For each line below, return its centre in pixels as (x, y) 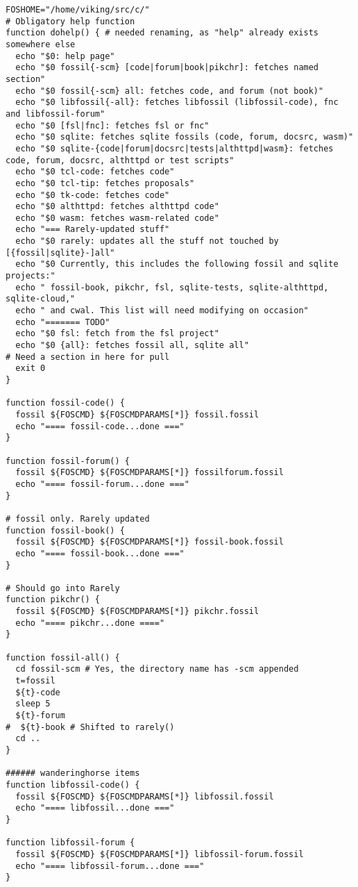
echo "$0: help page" (65, 56)
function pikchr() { (53, 600)
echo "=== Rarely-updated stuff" (93, 230)
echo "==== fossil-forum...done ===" (102, 484)
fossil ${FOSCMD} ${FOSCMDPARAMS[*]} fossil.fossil (137, 414)
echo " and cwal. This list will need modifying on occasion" (162, 311)
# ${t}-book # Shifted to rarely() (90, 727)
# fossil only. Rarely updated (78, 519)
